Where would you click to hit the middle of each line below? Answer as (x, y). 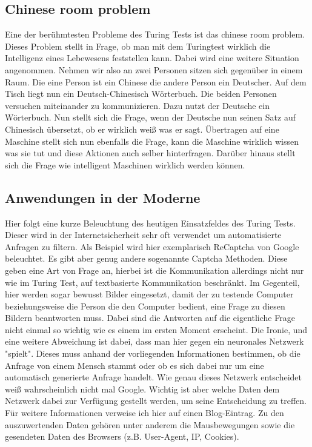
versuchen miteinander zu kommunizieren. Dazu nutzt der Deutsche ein (138, 105)
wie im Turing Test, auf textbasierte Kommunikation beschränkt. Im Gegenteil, (152, 282)
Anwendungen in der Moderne (103, 197)
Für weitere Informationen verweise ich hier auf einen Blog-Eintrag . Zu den (144, 413)
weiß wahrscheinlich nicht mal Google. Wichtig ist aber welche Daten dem (142, 389)
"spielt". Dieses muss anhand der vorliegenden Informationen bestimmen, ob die (153, 353)
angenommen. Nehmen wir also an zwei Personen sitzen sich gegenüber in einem (154, 69)
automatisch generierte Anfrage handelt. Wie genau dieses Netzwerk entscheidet (154, 377)
